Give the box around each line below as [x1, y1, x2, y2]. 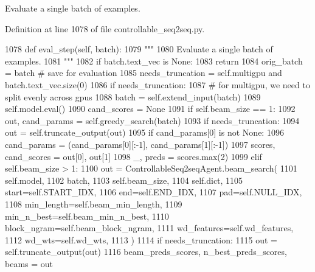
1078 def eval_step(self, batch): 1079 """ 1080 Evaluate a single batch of [5, 43, 273, 55]
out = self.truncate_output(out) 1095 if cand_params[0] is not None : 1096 [5, 126, 284, 139]
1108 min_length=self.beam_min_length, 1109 [5, 197, 182, 210]
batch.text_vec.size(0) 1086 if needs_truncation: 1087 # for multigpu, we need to [5, 78, 310, 91]
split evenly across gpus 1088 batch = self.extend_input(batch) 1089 [5, 90, 261, 103]
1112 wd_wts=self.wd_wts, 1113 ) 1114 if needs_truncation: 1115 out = [5, 233, 277, 246]
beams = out [5, 257, 54, 270]
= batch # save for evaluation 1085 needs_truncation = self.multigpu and [5, 66, 282, 79]
